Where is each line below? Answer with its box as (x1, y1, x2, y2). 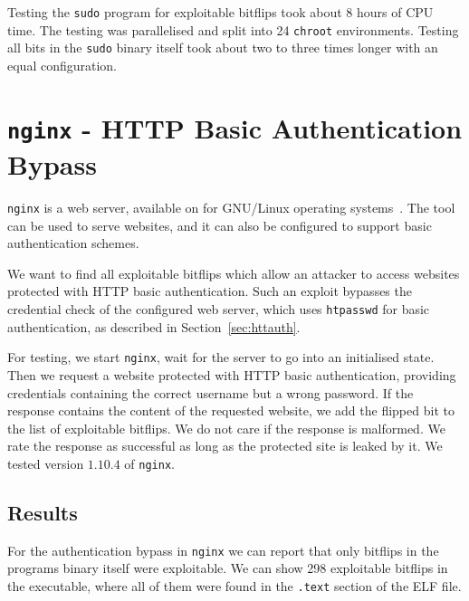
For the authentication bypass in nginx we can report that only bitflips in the (7, 540, 439, 559)
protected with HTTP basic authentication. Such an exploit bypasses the (7, 281, 412, 300)
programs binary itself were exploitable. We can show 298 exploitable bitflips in (7, 558, 448, 577)
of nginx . (124, 453, 175, 472)
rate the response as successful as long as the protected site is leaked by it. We (7, 436, 443, 455)
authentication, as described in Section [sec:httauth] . (7, 317, 301, 336)
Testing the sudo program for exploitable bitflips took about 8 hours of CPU (7, 3, 434, 21)
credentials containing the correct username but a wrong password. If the (7, 383, 414, 402)
